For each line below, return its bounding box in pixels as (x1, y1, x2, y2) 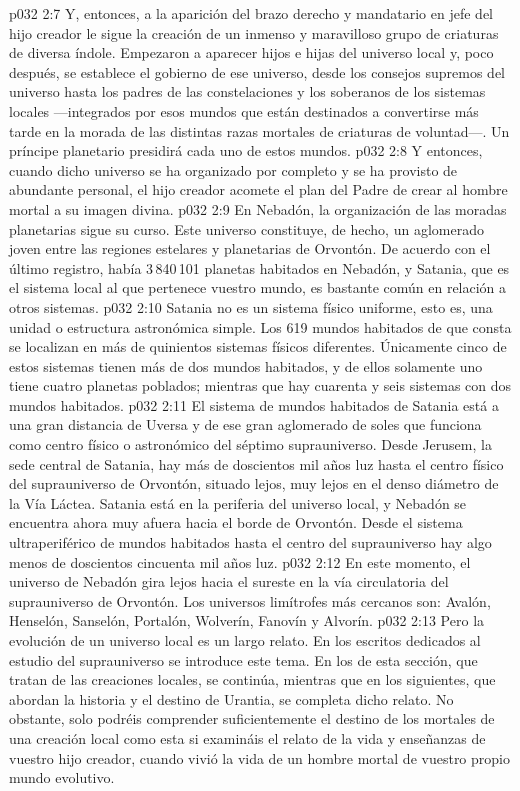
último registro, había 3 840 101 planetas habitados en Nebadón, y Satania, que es (9, 257, 510, 278)
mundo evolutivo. (9, 767, 115, 788)
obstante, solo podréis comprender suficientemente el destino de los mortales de (9, 708, 495, 729)
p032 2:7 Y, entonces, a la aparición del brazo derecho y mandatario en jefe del (9, 3, 493, 23)
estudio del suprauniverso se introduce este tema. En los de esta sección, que (9, 649, 478, 670)
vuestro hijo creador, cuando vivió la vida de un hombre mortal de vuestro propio (9, 747, 510, 768)
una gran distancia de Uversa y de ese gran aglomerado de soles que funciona (9, 414, 482, 435)
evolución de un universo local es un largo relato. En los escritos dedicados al (9, 630, 481, 650)
